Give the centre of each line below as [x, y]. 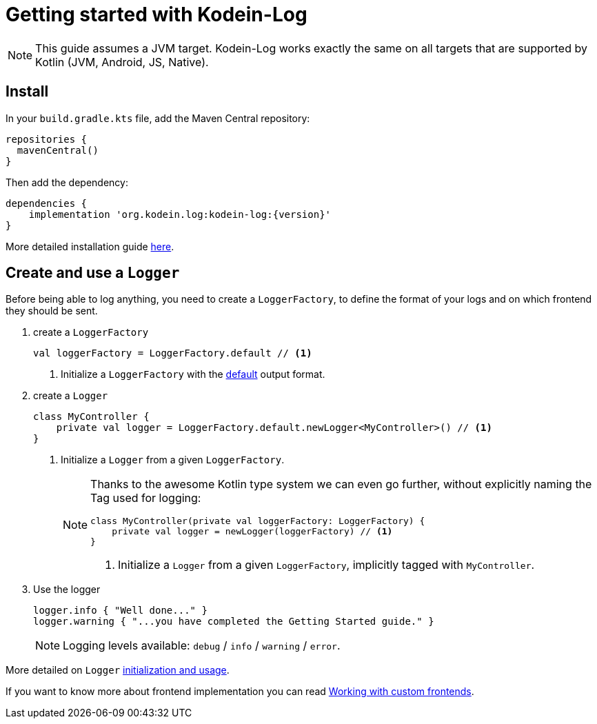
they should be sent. [52, 311]
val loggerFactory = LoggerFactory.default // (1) [173, 353]
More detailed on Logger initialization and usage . [118, 670]
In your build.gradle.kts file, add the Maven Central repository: [158, 118]
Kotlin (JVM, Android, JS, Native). [122, 62]
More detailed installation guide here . [90, 246]
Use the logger [67, 590]
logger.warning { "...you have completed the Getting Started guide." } [234, 622]
